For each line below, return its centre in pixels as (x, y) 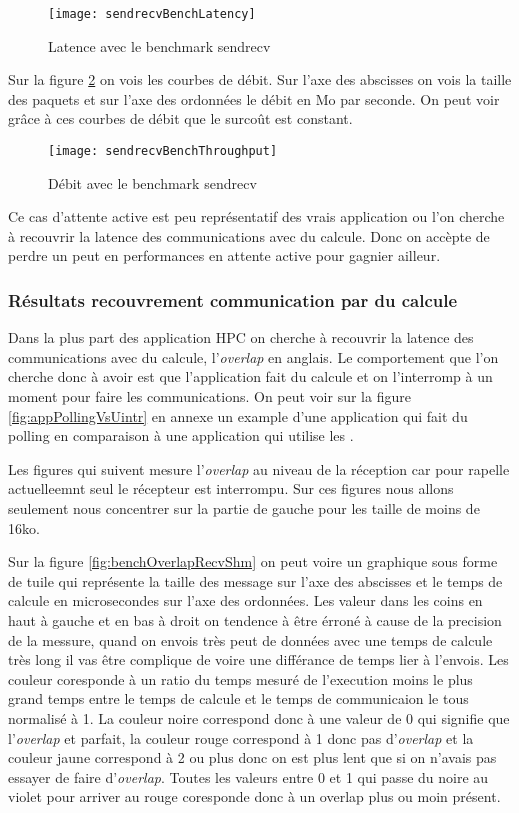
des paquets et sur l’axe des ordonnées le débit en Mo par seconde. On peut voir (254, 98)
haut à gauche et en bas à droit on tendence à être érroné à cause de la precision (255, 620)
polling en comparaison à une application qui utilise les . (181, 435)
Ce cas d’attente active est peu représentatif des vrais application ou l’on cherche (256, 216)
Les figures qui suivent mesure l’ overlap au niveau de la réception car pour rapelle (259, 468)
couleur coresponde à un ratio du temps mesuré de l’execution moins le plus (240, 678)
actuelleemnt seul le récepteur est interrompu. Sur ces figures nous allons (231, 488)
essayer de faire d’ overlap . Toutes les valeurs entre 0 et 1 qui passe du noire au (248, 776)
